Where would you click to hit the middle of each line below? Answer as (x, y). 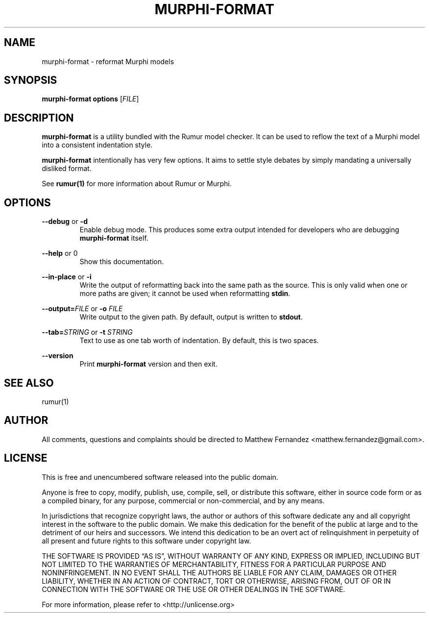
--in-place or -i (67, 277)
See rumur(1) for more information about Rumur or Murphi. (137, 184)
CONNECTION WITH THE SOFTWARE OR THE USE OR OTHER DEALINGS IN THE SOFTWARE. (193, 589)
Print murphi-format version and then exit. (148, 364)
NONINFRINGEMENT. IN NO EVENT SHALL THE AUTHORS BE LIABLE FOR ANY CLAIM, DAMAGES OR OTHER (219, 572)
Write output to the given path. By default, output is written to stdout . (191, 317)
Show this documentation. (122, 262)
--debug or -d (65, 222)
